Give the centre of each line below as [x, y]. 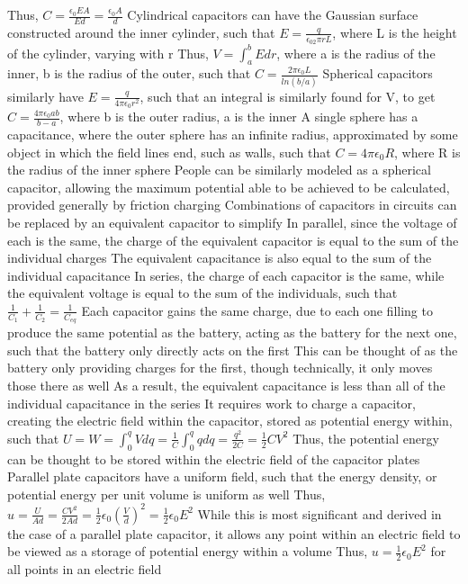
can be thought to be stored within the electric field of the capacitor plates [214, 458]
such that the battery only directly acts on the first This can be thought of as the [233, 350]
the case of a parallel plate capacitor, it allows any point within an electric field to [234, 533]
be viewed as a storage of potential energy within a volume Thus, [188, 551]
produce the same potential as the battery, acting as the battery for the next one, [232, 332]
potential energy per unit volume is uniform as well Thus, [166, 494]
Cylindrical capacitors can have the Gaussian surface [273, 14]
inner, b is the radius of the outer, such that [129, 73]
